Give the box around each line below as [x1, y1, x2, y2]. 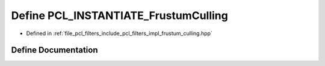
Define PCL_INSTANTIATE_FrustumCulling [11, 9, 228, 22]
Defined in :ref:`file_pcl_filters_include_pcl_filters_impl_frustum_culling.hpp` [26, 30, 213, 37]
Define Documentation [11, 45, 98, 55]
